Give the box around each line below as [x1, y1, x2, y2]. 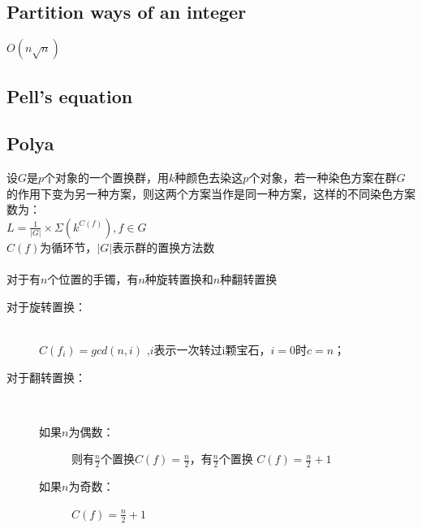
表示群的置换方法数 [112, 238, 215, 255]
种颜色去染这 [174, 169, 243, 186]
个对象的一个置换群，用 [44, 169, 170, 186]
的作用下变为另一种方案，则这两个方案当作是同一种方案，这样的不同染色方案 [6, 184, 416, 202]
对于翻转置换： [6, 368, 86, 385]
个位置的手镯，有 [47, 271, 139, 288]
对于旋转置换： [6, 297, 86, 314]
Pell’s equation [6, 83, 133, 108]
